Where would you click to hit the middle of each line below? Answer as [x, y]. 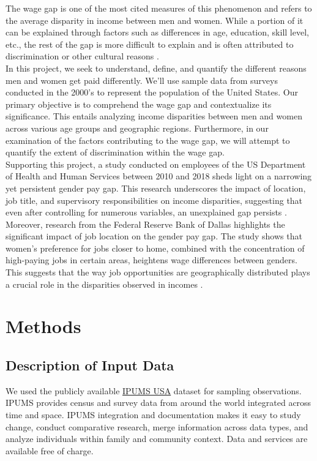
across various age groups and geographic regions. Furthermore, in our [137, 128]
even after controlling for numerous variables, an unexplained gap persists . [146, 212]
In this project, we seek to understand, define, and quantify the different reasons [156, 68]
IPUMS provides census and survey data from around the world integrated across [158, 403]
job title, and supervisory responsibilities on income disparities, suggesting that [154, 200]
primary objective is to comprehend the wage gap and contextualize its [139, 104]
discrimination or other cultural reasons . [82, 56]
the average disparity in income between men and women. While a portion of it [155, 20]
